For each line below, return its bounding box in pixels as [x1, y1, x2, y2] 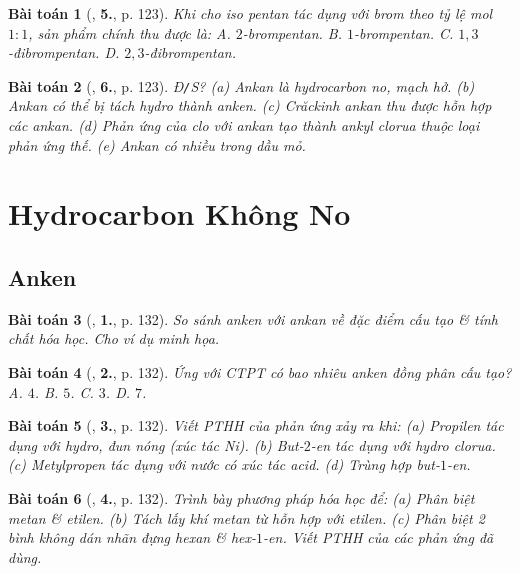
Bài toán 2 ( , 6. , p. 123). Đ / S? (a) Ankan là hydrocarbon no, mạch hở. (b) [8, 75, 475, 96]
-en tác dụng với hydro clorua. [310, 434, 496, 455]
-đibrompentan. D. [8, 42, 120, 63]
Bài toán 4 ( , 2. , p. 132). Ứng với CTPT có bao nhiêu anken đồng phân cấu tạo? [8, 361, 512, 382]
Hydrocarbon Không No [8, 193, 351, 234]
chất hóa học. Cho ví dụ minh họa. [8, 328, 220, 349]
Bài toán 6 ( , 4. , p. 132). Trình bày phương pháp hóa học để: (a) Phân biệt [8, 487, 475, 508]
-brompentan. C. [353, 22, 454, 43]
